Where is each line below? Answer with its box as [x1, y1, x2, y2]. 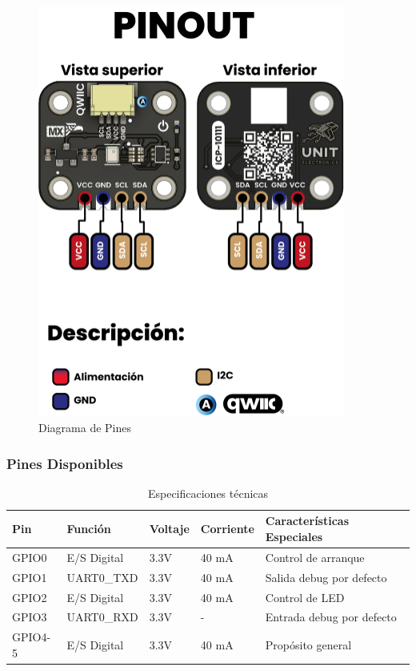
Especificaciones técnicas [147, 484, 269, 501]
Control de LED [265, 588, 345, 605]
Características [265, 512, 350, 529]
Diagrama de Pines [38, 419, 132, 436]
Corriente [200, 520, 254, 537]
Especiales [265, 528, 323, 545]
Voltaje [149, 520, 190, 537]
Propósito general [265, 637, 352, 653]
